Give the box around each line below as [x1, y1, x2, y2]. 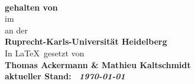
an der [5, 23, 28, 36]
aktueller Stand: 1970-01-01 [5, 70, 125, 82]
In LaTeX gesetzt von [5, 46, 84, 59]
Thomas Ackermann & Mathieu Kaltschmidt [5, 58, 191, 70]
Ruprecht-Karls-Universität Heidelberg [5, 35, 167, 48]
